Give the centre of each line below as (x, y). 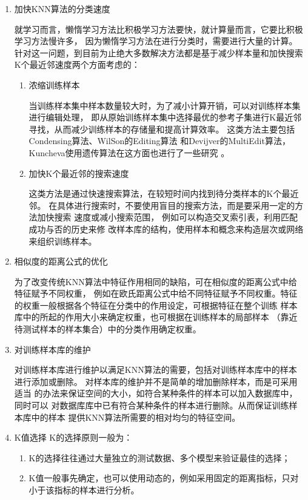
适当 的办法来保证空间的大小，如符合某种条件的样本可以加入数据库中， (156, 393)
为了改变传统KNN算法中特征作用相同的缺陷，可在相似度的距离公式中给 (156, 281)
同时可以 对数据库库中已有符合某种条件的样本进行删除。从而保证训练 (152, 405)
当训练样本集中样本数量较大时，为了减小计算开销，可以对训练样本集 (165, 105)
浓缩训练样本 (54, 84)
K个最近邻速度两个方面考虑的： (77, 64)
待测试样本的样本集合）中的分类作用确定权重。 (108, 329)
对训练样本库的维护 (52, 349)
